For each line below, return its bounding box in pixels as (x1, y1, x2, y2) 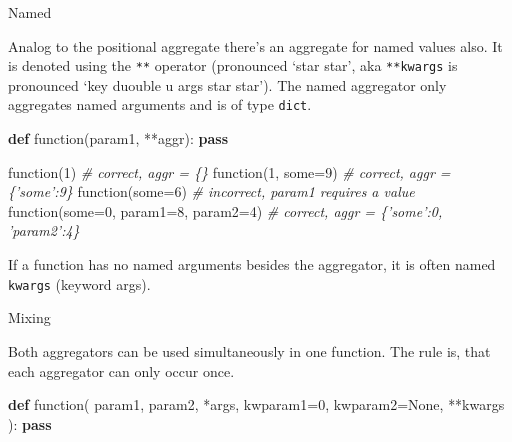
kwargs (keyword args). (8, 273, 151, 294)
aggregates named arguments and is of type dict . (8, 94, 312, 115)
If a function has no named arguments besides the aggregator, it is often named (8, 254, 496, 275)
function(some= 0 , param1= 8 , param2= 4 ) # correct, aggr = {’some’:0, (8, 200, 443, 221)
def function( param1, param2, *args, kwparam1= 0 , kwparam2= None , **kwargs (8, 394, 505, 415)
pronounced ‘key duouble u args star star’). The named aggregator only (8, 74, 447, 95)
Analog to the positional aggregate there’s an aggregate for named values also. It (8, 35, 503, 56)
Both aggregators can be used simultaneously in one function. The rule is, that (8, 340, 491, 361)
